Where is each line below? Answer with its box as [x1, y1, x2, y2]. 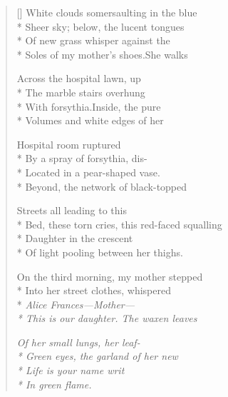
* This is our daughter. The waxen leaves [16, 311, 197, 326]
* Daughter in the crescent [16, 231, 133, 246]
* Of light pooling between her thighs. [16, 244, 183, 259]
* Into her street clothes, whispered [16, 283, 171, 298]
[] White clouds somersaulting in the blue [16, 5, 197, 19]
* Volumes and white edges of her [16, 113, 164, 128]
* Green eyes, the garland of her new [16, 348, 178, 363]
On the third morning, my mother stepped [16, 268, 203, 283]
